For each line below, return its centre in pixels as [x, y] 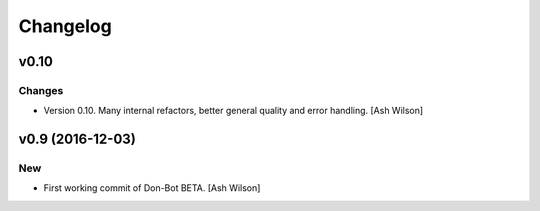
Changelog [65, 26]
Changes [41, 90]
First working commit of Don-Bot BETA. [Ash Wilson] [152, 188]
